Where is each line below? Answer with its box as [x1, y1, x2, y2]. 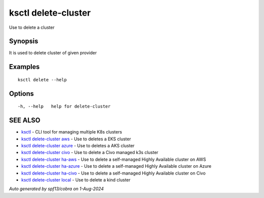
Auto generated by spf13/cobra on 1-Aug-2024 [9, 186, 104, 192]
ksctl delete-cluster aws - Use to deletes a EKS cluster [21, 136, 132, 142]
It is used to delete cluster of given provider [9, 50, 97, 56]
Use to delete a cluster [9, 24, 55, 30]
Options [9, 89, 34, 98]
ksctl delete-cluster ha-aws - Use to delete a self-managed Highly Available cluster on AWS [21, 156, 206, 162]
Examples [9, 63, 40, 71]
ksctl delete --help [18, 77, 67, 83]
